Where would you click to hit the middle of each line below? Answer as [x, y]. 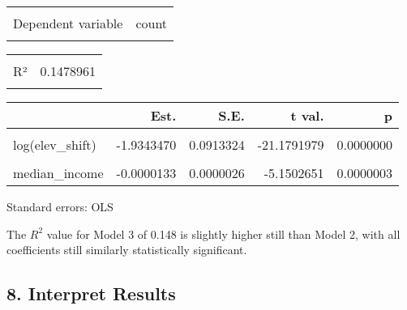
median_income [58, 173]
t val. [307, 115]
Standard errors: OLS [60, 206]
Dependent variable [68, 23]
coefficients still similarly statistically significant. [127, 250]
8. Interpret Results [91, 293]
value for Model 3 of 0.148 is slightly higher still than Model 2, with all [223, 234]
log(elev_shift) [55, 144]
